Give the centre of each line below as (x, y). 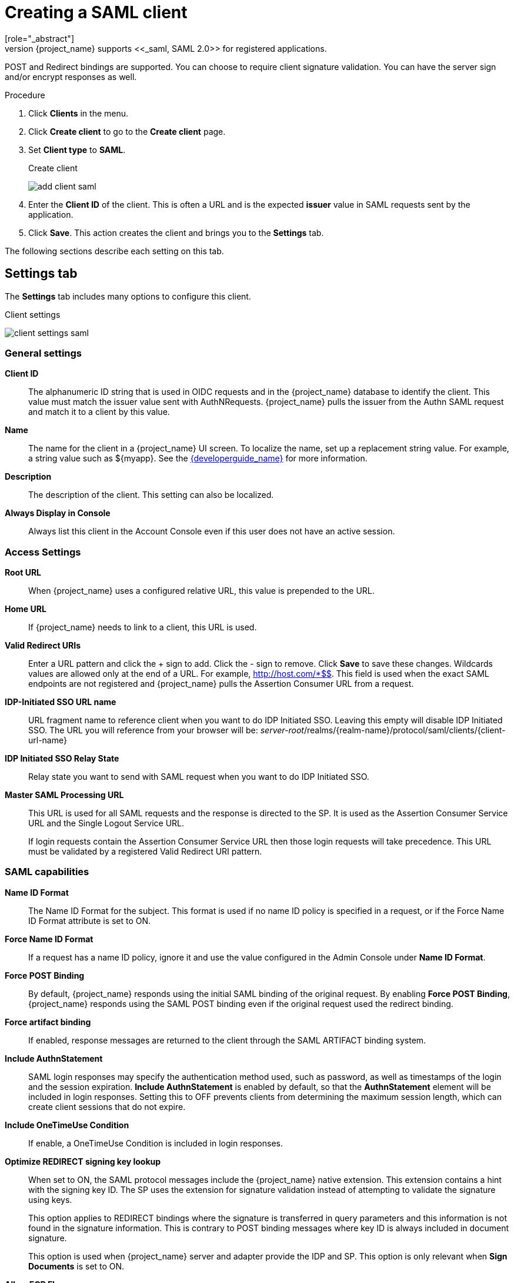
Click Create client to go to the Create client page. (127, 131)
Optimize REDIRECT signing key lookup (83, 1161)
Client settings (33, 314)
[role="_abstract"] (40, 38)
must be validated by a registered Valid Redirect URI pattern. (145, 852)
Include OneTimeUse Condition (67, 1125)
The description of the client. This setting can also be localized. (151, 495)
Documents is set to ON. (76, 1266)
